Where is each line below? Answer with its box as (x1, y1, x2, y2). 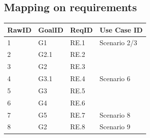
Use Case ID (99, 24, 143, 34)
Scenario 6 (99, 73, 131, 84)
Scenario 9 (99, 121, 131, 132)
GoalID (38, 24, 63, 34)
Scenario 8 (99, 109, 131, 120)
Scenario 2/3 (99, 37, 137, 47)
